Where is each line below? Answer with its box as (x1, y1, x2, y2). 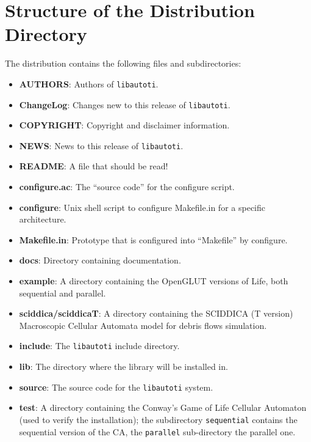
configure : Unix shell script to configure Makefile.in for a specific (19, 201, 265, 213)
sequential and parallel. (19, 286, 106, 299)
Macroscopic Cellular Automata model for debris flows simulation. (19, 319, 267, 331)
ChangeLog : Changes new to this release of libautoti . (19, 98, 231, 111)
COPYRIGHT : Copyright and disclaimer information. (19, 119, 230, 131)
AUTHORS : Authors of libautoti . (19, 77, 159, 90)
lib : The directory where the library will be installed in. (19, 360, 228, 373)
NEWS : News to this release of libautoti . (19, 139, 184, 152)
